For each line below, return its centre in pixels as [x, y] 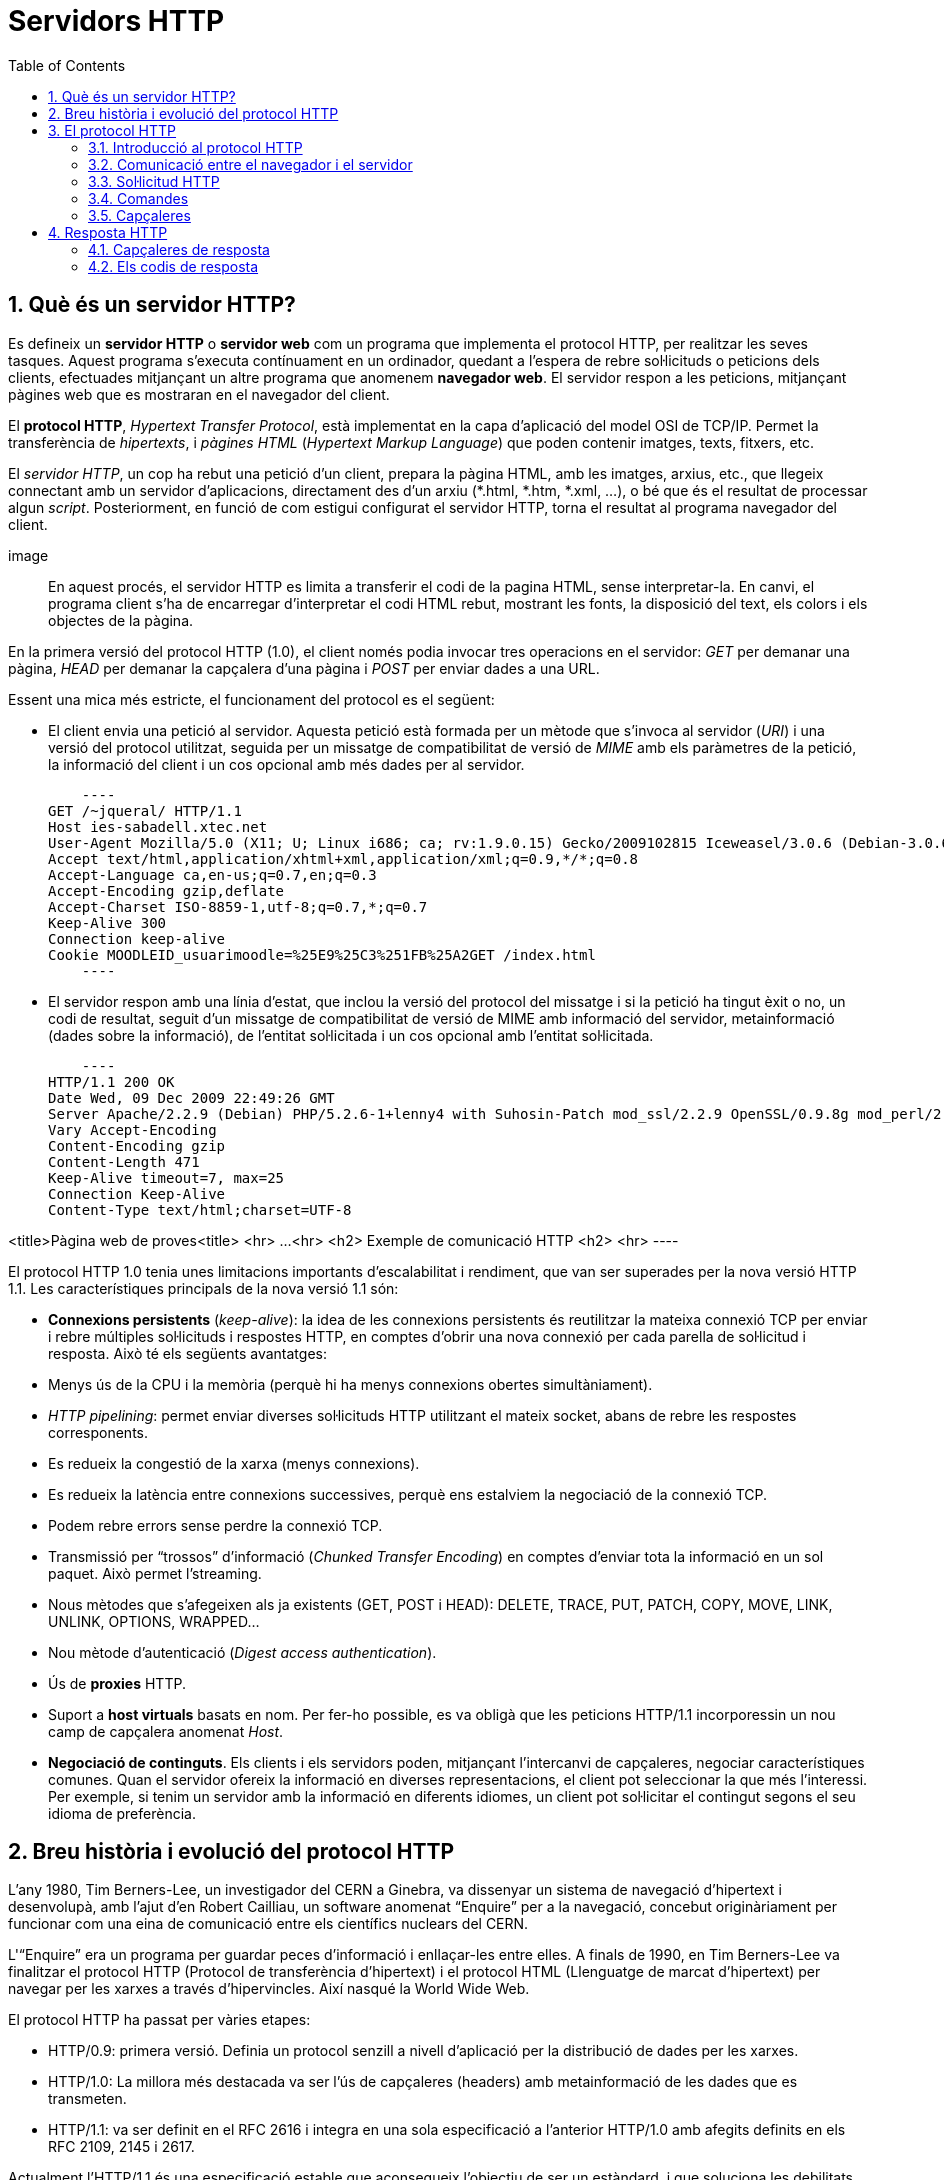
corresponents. [98, 1432]
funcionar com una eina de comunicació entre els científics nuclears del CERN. [268, 1924]
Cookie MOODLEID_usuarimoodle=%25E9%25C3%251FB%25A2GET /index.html [322, 954]
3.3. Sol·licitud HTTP [154, 181]
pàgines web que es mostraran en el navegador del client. [199, 394]
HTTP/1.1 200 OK [111, 1081]
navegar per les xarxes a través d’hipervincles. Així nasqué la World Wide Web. [269, 1989]
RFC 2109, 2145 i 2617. [121, 2147]
